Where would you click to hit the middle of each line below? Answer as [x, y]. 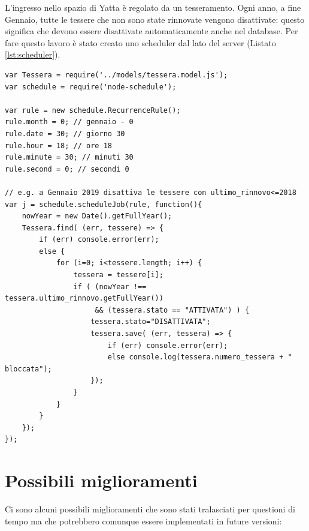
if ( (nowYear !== [110, 286]
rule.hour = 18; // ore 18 [58, 145]
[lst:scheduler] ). [33, 54]
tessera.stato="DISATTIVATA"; [151, 322]
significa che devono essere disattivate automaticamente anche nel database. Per [152, 31]
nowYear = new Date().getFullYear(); [97, 216]
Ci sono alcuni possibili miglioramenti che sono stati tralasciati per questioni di [150, 509]
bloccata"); [28, 369]
